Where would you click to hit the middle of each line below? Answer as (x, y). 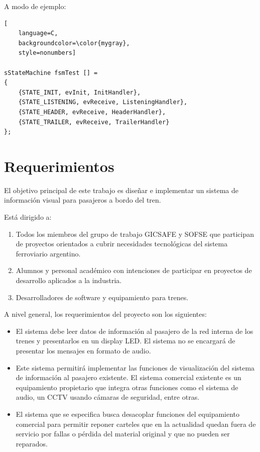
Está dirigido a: (28, 217)
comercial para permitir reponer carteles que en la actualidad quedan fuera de (136, 424)
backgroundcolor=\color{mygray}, (74, 43)
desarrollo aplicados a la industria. (69, 280)
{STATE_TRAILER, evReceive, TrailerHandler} (94, 122)
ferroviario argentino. (48, 253)
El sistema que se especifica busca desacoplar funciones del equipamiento (128, 414)
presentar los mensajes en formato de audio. (83, 350)
